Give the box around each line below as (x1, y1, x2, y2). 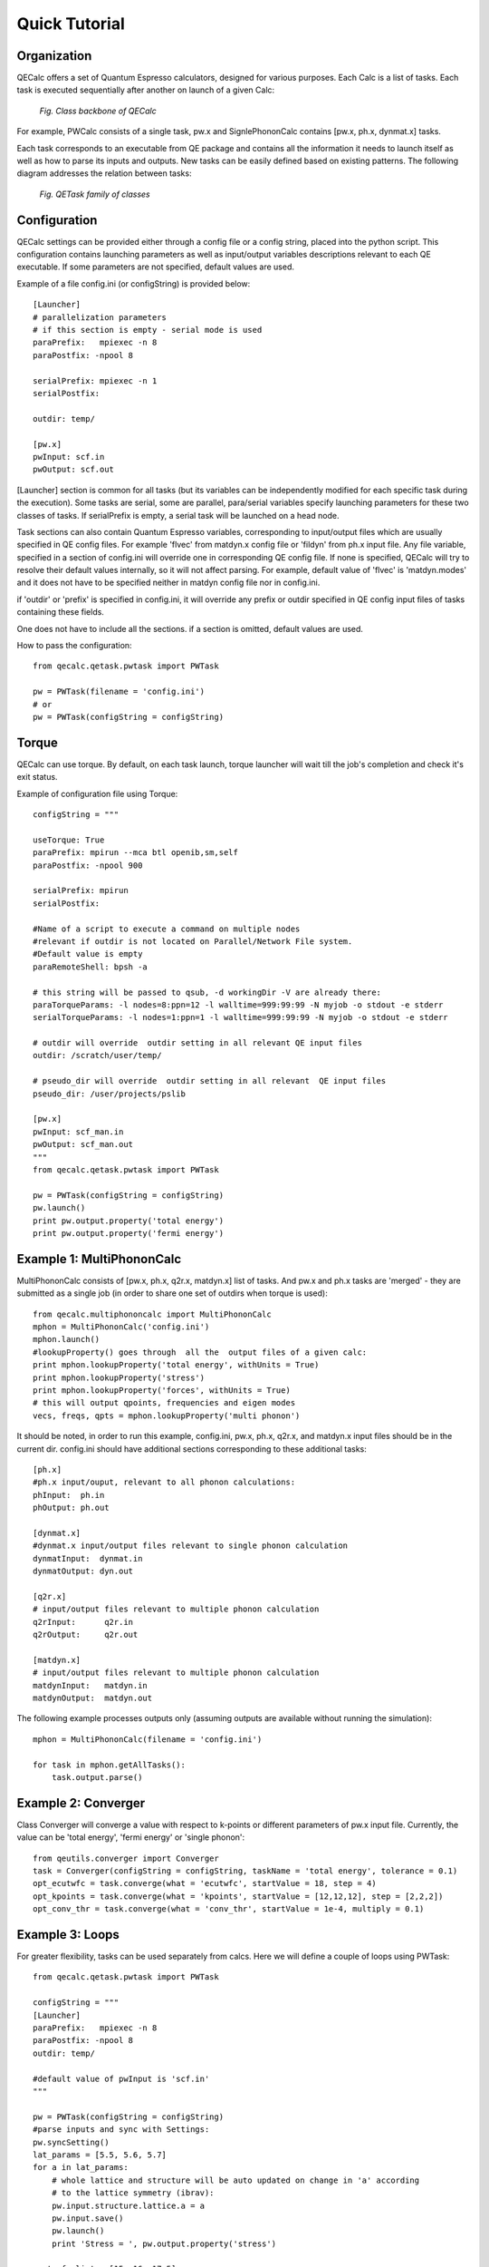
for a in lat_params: (33, 2163, 129, 2173)
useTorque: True (33, 834, 105, 845)
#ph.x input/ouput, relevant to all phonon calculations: (33, 1477, 296, 1487)
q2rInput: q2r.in (33, 1617, 134, 1627)
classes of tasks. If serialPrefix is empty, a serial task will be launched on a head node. (16, 510, 340, 521)
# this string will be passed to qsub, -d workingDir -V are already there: (33, 987, 382, 997)
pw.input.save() (51, 2213, 124, 2223)
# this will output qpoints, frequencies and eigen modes (33, 1397, 296, 1408)
